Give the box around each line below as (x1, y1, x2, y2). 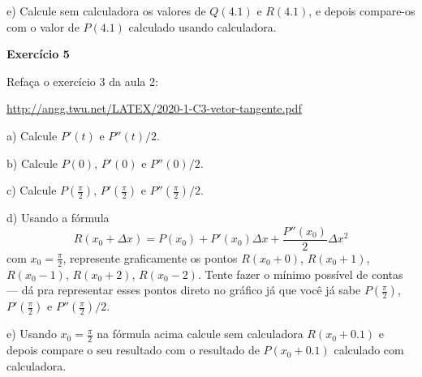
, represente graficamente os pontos (62, 249, 238, 266)
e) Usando (6, 325, 57, 342)
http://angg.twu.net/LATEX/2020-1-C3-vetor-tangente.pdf (6, 100, 302, 117)
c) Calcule (6, 182, 57, 199)
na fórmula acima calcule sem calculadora (97, 325, 304, 342)
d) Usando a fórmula (6, 209, 110, 226)
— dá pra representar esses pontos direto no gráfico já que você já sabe (6, 281, 361, 298)
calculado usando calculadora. (128, 18, 277, 35)
